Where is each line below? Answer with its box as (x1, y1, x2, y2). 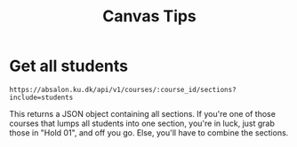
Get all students (9, 56, 129, 76)
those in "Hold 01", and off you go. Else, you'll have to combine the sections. (9, 127, 289, 138)
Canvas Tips (101, 6, 197, 27)
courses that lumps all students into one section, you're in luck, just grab (9, 118, 276, 128)
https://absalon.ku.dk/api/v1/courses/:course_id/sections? (9, 85, 237, 94)
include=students (9, 93, 74, 102)
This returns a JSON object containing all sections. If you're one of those (9, 108, 276, 119)
